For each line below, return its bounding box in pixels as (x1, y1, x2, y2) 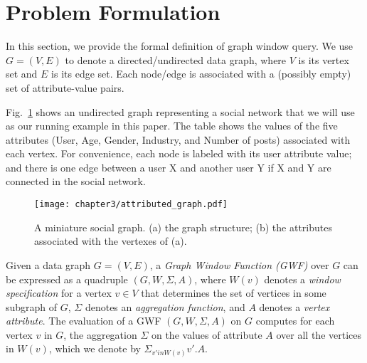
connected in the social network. (6, 174, 146, 189)
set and (6, 66, 38, 81)
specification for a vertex (6, 285, 112, 300)
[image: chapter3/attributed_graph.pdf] (34, 199, 228, 210)
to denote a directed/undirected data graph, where (65, 52, 287, 67)
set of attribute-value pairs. (6, 80, 124, 95)
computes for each (255, 313, 335, 328)
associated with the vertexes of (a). (34, 233, 187, 248)
